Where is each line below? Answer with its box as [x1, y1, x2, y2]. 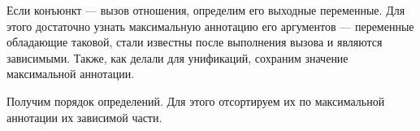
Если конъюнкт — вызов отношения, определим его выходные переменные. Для [6, 2, 405, 18]
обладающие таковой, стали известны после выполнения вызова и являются [6, 33, 383, 50]
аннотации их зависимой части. [6, 108, 162, 125]
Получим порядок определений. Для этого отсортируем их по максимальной [6, 92, 385, 109]
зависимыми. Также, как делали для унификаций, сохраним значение [6, 49, 349, 66]
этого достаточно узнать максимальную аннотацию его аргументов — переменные [6, 17, 414, 34]
